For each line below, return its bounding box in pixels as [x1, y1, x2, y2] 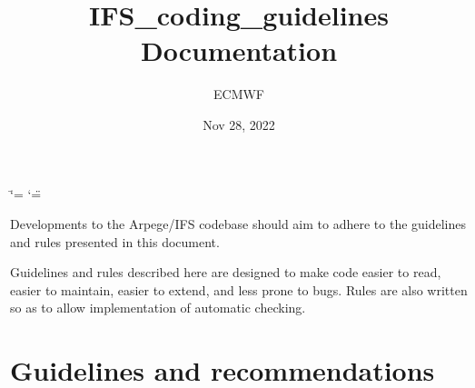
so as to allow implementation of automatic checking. [10, 298, 306, 317]
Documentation [140, 32, 338, 69]
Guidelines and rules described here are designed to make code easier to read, [10, 263, 441, 282]
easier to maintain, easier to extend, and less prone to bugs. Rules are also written [10, 280, 468, 299]
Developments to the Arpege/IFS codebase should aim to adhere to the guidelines [10, 214, 467, 234]
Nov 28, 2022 [203, 114, 275, 134]
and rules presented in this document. [10, 232, 220, 251]
